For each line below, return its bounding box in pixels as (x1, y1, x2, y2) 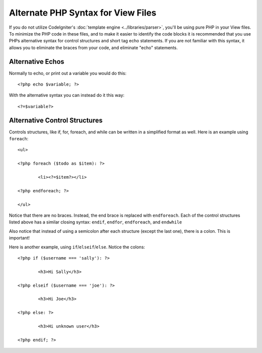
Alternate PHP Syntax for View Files (9, 7, 157, 18)
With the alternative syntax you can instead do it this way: (9, 93, 125, 98)
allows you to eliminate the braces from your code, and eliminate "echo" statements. (9, 44, 178, 51)
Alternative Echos (9, 57, 65, 66)
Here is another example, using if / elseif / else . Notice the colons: (9, 244, 145, 250)
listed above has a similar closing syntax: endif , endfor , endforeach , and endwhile (9, 219, 182, 225)
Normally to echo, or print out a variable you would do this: (9, 70, 127, 76)
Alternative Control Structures (9, 116, 103, 124)
